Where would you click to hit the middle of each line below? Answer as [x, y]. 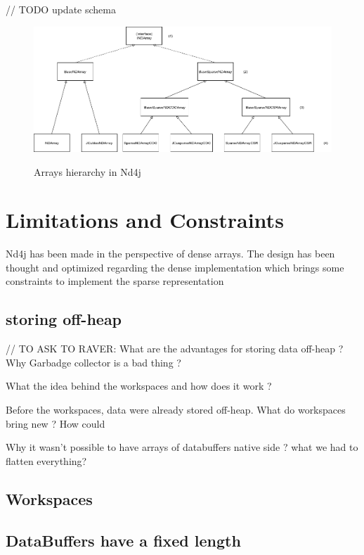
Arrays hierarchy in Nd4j [87, 171]
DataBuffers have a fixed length [123, 540]
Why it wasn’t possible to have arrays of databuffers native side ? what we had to [182, 447]
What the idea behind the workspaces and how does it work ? [139, 386]
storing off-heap [64, 319]
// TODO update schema [61, 9]
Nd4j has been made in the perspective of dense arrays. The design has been [170, 254]
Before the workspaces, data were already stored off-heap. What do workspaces [176, 409]
